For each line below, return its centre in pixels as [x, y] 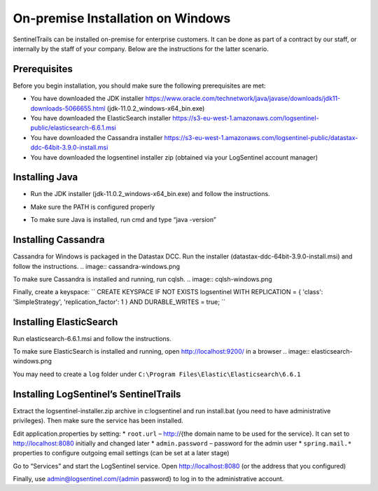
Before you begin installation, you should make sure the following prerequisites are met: [139, 85]
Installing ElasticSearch [65, 322]
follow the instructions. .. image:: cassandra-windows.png [97, 266]
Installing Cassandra [59, 240]
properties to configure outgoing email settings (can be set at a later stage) [121, 453]
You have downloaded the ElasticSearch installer [101, 118]
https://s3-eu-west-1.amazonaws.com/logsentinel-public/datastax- [261, 137]
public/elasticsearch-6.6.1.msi [73, 128]
